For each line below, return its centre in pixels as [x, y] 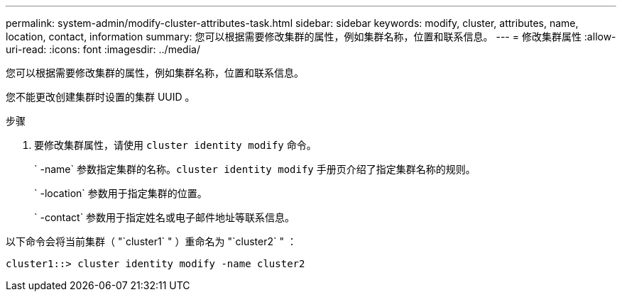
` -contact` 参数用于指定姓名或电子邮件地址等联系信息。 [165, 217]
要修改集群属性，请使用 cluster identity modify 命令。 [175, 145]
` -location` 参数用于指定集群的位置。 [121, 193]
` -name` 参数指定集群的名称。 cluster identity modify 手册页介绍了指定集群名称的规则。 [255, 169]
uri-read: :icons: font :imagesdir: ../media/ [103, 49]
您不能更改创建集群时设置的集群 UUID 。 [100, 97]
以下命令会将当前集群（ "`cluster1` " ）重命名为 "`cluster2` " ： [151, 241]
